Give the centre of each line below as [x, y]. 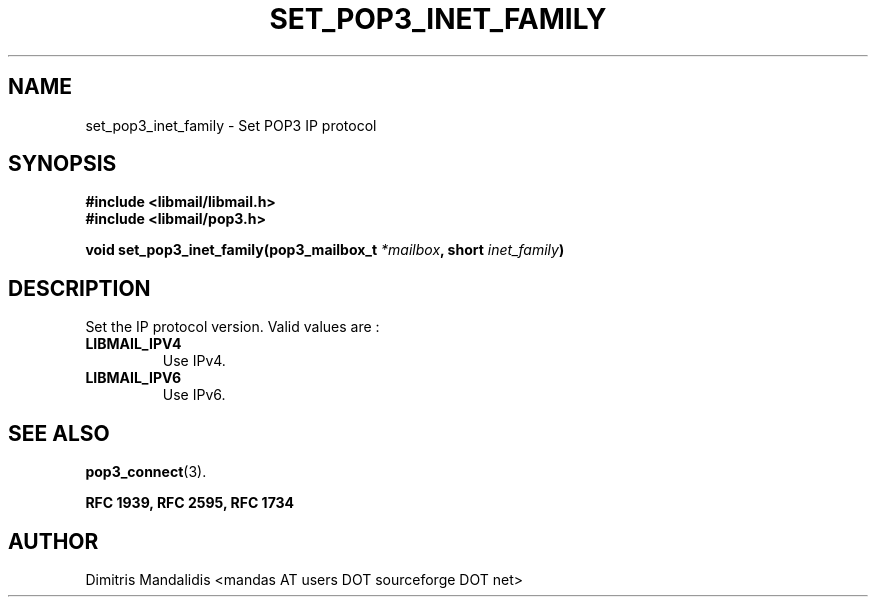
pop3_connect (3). [146, 472]
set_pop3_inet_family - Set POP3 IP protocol [231, 125]
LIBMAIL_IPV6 [133, 378]
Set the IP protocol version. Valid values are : [232, 327]
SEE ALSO [59, 433]
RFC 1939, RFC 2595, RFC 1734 [190, 503]
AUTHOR [53, 541]
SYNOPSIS [62, 164]
